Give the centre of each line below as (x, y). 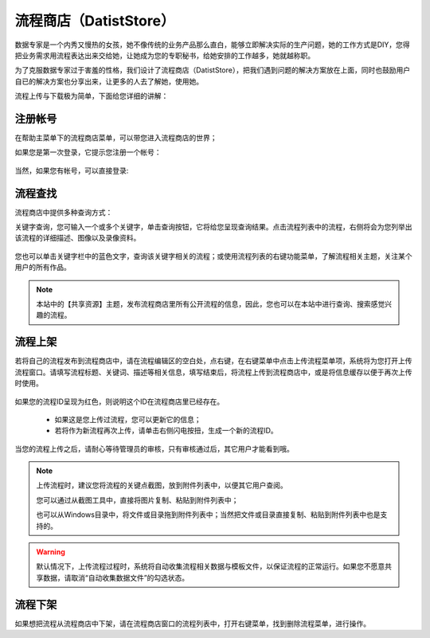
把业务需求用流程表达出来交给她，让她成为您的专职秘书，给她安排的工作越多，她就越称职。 (164, 55)
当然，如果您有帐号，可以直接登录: (72, 170)
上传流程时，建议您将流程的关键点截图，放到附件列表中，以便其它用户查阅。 (162, 485)
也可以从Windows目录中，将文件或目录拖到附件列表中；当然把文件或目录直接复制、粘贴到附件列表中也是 (209, 515)
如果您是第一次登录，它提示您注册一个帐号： (88, 152)
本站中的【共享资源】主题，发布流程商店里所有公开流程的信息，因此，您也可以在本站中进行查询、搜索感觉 (211, 304)
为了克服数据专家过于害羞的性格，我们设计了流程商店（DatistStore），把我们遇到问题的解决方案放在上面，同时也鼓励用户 (212, 70)
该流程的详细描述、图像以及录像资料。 (78, 238)
